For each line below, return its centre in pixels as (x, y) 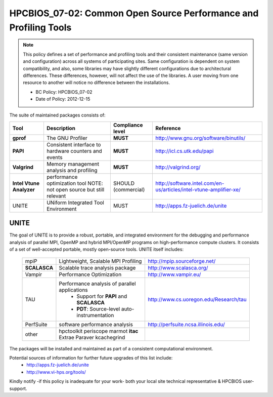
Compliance (128, 125)
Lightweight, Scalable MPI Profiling (100, 261)
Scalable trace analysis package (97, 267)
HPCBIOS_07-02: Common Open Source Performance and (134, 13)
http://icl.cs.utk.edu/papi (184, 151)
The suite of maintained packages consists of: (57, 115)
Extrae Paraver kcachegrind (92, 337)
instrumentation (95, 315)
